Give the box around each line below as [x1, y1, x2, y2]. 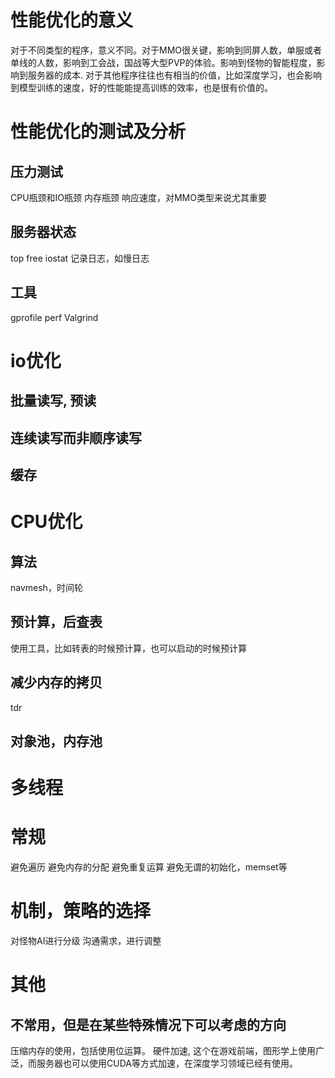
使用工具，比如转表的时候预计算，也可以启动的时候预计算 [10, 642, 247, 654]
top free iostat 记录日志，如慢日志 [10, 252, 150, 264]
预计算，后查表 [10, 614, 103, 631]
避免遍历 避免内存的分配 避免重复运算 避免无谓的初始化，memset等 [10, 861, 288, 873]
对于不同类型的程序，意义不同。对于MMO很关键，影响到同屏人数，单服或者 [10, 44, 322, 56]
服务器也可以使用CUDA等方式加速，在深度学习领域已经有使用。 [36, 1057, 298, 1069]
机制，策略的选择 [10, 900, 152, 923]
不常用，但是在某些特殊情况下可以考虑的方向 [10, 1016, 287, 1033]
